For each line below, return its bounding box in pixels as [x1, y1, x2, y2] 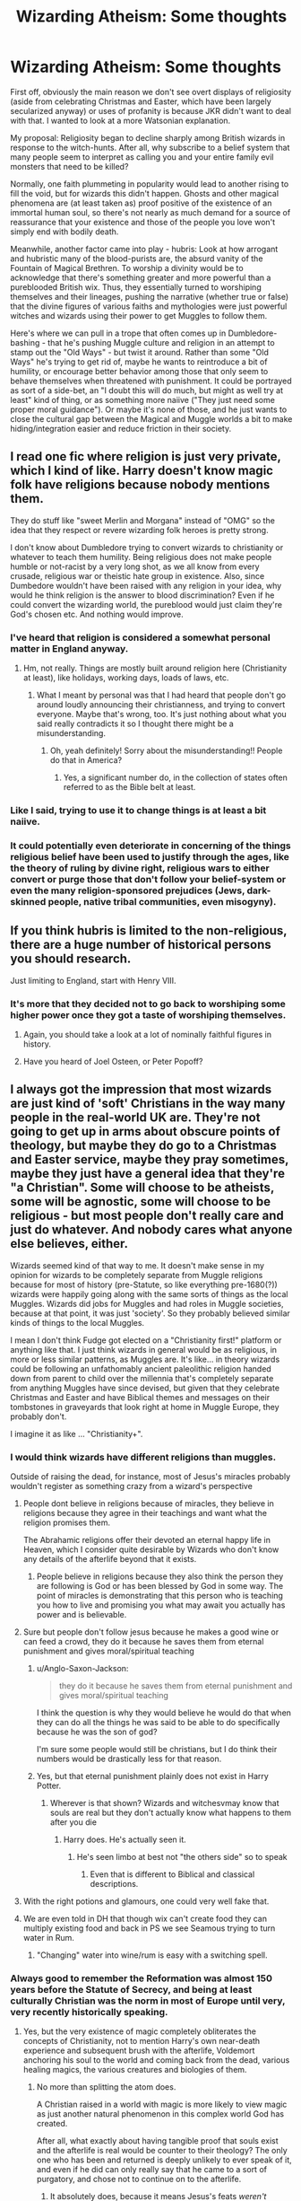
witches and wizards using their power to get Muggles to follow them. [10, 310, 268, 320]
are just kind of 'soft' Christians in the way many [10, 1096, 286, 1111]
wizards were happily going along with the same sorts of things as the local [10, 1288, 288, 1299]
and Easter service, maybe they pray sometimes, [10, 1152, 289, 1168]
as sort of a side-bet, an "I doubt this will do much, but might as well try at [10, 384, 283, 396]
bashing [10, 337, 40, 347]
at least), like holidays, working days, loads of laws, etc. [22, 672, 229, 683]
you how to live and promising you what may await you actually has [36, 1600, 286, 1610]
